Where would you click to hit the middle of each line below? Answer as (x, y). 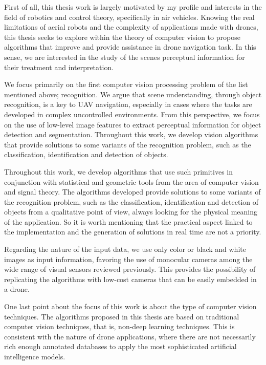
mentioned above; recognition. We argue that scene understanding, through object (133, 94)
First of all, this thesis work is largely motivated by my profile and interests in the (133, 7)
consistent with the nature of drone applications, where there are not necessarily (130, 336)
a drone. (17, 289)
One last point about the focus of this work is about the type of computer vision (130, 306)
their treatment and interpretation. (59, 67)
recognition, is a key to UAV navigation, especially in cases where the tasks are (128, 104)
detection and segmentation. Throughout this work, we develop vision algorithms (131, 134)
